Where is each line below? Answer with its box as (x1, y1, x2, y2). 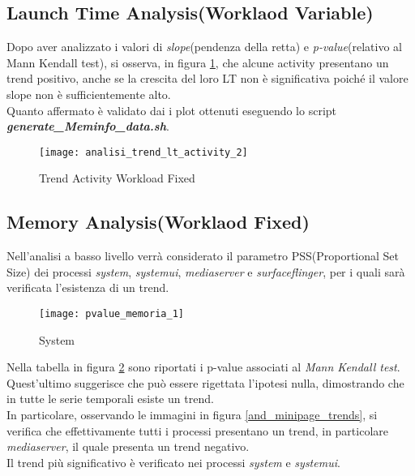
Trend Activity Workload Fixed (39, 169, 195, 187)
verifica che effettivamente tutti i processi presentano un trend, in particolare (6, 422, 389, 439)
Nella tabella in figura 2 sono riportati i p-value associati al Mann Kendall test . (6, 358, 400, 375)
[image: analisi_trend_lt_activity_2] (39, 146, 248, 158)
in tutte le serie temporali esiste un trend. (6, 390, 214, 407)
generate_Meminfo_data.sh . (6, 118, 169, 135)
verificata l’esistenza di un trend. (6, 279, 169, 296)
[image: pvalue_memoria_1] (39, 308, 184, 319)
